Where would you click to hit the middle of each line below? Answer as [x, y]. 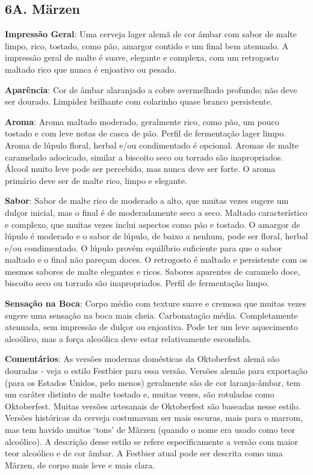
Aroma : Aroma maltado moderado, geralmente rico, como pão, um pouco [142, 121]
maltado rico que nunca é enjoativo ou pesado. [91, 69]
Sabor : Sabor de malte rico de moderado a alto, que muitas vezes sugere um [147, 201]
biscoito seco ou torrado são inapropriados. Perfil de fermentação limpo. [137, 283]
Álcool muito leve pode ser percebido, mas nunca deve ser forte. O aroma [140, 169]
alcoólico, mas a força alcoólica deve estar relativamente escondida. [128, 338]
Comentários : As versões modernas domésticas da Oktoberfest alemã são [142, 359]
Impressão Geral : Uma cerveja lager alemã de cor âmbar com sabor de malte [151, 34]
